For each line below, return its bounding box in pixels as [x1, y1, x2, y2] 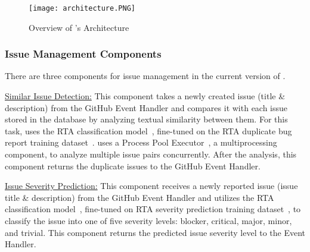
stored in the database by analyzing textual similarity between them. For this [5, 113, 288, 125]
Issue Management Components [5, 46, 162, 61]
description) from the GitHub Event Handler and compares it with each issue [5, 101, 288, 114]
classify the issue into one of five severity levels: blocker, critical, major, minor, [5, 215, 292, 226]
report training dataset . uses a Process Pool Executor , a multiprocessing [5, 136, 277, 149]
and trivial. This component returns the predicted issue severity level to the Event [5, 226, 305, 238]
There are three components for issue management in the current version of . [5, 70, 286, 82]
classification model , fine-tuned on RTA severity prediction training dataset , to [5, 203, 301, 215]
